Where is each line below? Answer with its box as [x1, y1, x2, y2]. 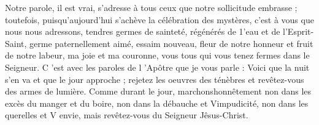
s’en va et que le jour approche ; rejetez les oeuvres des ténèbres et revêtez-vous [5, 73, 304, 85]
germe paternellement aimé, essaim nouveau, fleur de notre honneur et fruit [29, 37, 313, 49]
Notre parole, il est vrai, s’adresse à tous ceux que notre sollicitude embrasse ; [5, 1, 298, 13]
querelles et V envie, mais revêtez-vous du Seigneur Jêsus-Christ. [5, 109, 248, 121]
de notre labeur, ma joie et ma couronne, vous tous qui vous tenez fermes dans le [5, 49, 310, 62]
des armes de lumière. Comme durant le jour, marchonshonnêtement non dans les [5, 85, 312, 98]
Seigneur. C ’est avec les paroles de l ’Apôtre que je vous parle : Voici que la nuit [5, 60, 310, 73]
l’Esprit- [283, 25, 314, 38]
